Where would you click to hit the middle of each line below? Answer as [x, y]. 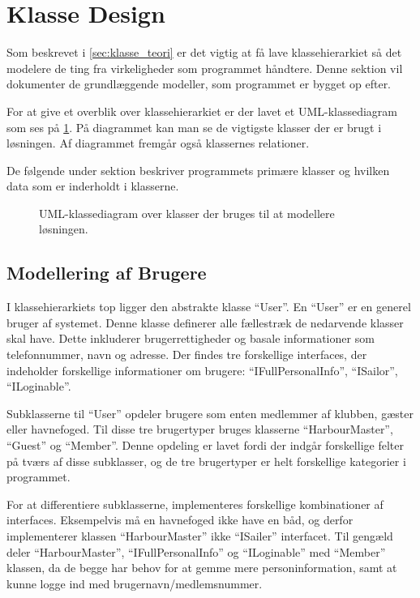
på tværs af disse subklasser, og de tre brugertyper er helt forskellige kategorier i [206, 461]
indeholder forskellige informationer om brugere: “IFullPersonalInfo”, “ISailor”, [202, 370]
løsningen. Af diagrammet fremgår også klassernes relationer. [158, 143]
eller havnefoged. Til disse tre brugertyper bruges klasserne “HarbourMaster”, [200, 429]
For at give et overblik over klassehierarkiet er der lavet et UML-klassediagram [202, 111]
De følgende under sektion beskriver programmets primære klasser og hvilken [198, 170]
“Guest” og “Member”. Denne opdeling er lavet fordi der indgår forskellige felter [205, 445]
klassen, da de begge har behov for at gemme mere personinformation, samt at [202, 568]
